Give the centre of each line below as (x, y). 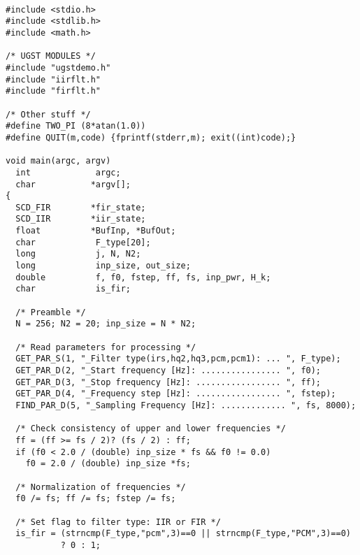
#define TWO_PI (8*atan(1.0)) (76, 126)
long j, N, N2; (78, 254)
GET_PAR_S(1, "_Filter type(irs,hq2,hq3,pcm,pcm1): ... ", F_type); (178, 359)
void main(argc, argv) (58, 161)
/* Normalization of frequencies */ (101, 487)
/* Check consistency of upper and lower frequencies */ (151, 429)
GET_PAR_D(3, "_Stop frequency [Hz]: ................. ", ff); (168, 382)
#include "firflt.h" (53, 91)
